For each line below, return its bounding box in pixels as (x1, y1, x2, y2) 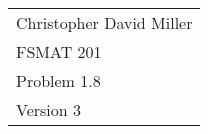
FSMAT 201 (16, 40, 102, 63)
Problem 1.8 (16, 69, 101, 92)
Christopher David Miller (16, 11, 193, 34)
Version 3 (16, 98, 82, 121)
